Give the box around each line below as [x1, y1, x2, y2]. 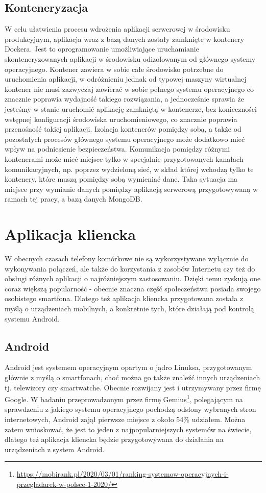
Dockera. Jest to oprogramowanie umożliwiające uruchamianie [5, 43, 199, 54]
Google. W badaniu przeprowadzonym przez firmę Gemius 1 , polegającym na [5, 392, 243, 404]
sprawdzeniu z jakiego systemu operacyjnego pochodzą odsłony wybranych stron [5, 404, 256, 414]
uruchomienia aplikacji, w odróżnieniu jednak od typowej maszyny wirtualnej [5, 73, 247, 84]
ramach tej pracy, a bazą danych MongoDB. [5, 193, 142, 204]
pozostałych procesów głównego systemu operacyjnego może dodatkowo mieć [5, 133, 245, 144]
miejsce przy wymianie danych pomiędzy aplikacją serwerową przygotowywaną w [5, 183, 258, 194]
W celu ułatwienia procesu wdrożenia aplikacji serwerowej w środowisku [5, 23, 230, 34]
